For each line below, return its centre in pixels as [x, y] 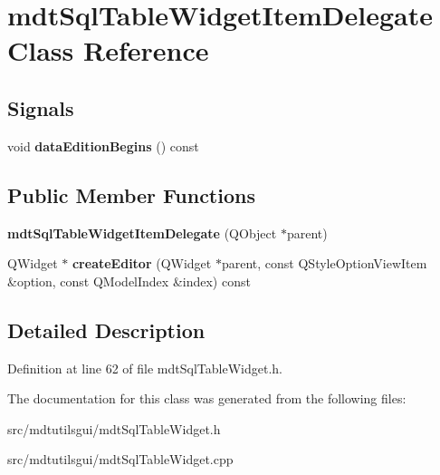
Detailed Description [106, 330]
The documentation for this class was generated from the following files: [207, 398]
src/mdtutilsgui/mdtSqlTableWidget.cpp [120, 459]
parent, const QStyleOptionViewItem [324, 263]
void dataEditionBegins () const [103, 145]
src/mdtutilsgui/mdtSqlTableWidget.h [114, 428]
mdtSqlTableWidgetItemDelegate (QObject [142, 233]
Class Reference [108, 50]
